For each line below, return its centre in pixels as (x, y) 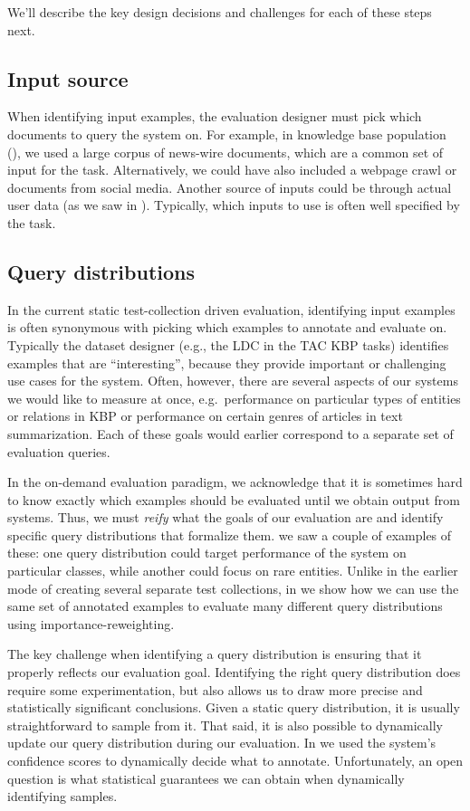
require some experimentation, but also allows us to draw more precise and (215, 689)
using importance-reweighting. (91, 623)
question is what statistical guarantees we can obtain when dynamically (206, 778)
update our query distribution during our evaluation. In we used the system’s (222, 743)
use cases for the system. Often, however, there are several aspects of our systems (233, 381)
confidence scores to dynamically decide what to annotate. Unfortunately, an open (235, 760)
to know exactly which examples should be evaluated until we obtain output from (234, 499)
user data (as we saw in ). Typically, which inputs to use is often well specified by (234, 205)
